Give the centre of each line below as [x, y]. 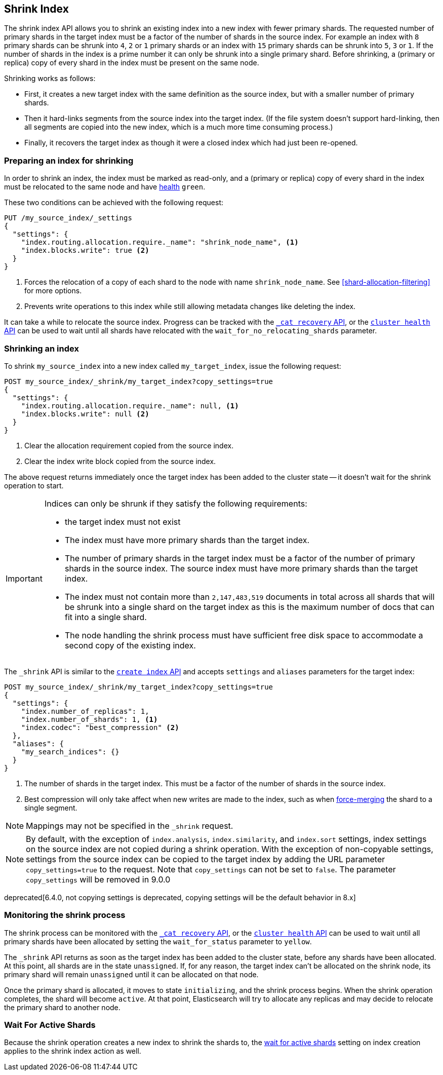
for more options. [53, 291]
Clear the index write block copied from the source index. [120, 461]
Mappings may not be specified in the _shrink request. [130, 826]
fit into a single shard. [106, 617]
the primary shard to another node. [62, 1007]
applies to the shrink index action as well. [73, 1051]
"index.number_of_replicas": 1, [85, 711]
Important [24, 578]
